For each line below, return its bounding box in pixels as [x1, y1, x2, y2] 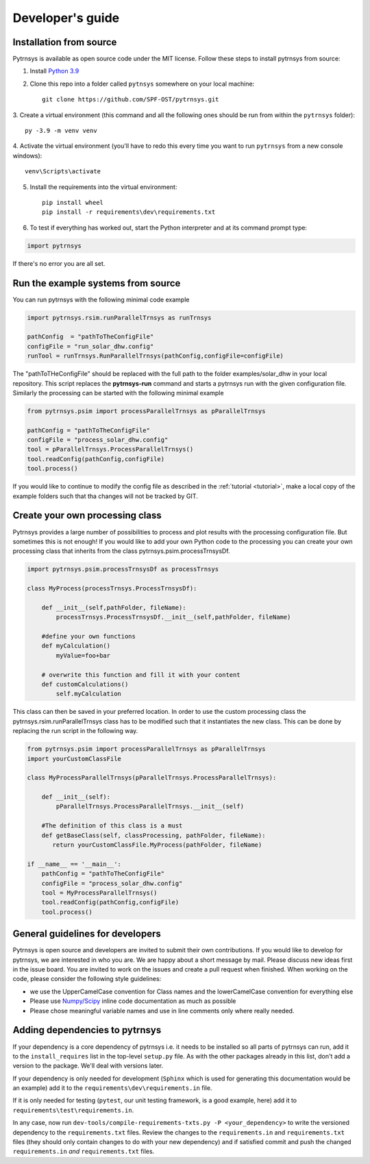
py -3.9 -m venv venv [25, 127, 97, 135]
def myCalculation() [41, 642, 111, 650]
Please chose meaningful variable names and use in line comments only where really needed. [29, 1006, 295, 1015]
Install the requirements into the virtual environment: [29, 182, 177, 191]
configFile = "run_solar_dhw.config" [27, 343, 154, 350]
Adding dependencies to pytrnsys [12, 1024, 162, 1036]
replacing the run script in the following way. [12, 727, 138, 735]
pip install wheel [42, 199, 104, 206]
